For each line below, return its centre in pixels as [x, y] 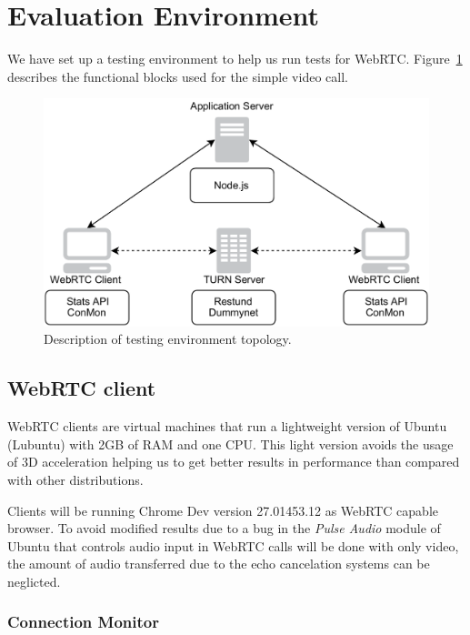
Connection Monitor [83, 622]
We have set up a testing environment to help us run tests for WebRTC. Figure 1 [235, 59]
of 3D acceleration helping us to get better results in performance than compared [234, 462]
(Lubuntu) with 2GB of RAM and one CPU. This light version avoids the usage [230, 443]
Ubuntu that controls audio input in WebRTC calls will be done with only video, [233, 545]
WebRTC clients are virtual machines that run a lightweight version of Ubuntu [227, 426]
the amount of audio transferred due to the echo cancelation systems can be [219, 564]
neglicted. [34, 581]
